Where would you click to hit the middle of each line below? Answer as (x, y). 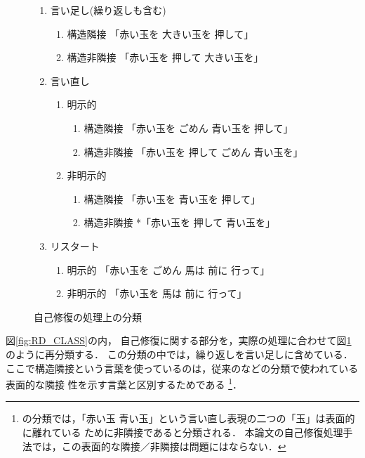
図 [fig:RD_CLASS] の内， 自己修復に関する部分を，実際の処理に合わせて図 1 (179, 340)
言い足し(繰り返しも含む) (108, 10)
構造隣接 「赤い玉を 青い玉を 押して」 (172, 198)
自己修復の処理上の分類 (88, 316)
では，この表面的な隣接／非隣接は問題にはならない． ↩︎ (159, 446)
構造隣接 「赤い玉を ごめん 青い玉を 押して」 (188, 127)
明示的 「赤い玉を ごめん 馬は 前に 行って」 (168, 269)
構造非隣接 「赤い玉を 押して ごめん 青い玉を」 (193, 151)
